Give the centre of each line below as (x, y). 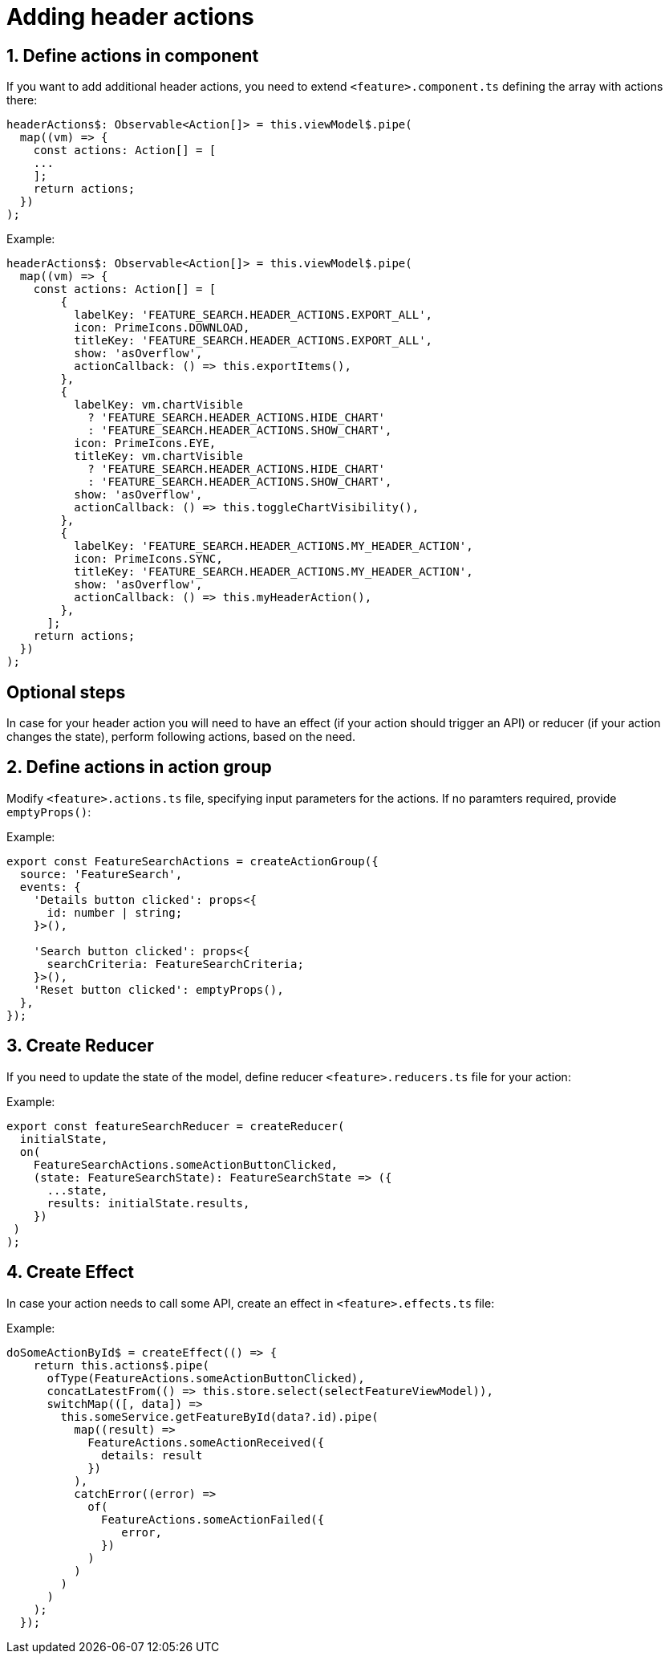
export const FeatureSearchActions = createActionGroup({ (193, 861)
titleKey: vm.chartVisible (159, 456)
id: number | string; (115, 912)
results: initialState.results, (148, 1203)
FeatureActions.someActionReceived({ (206, 1442)
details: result (152, 1455)
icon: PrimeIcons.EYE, (145, 443)
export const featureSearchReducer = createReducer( (176, 1126)
